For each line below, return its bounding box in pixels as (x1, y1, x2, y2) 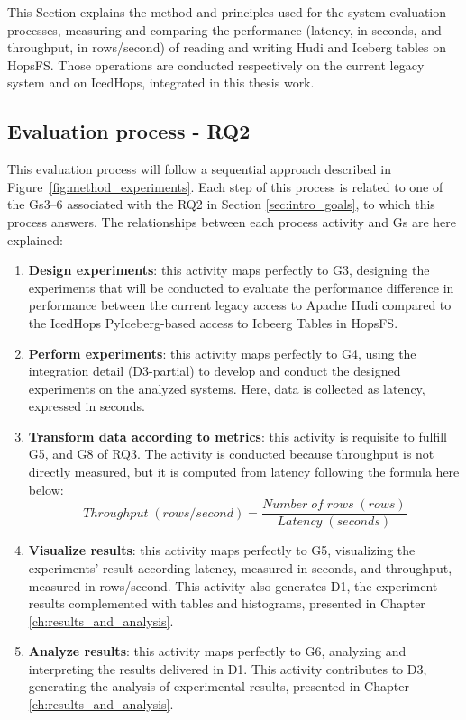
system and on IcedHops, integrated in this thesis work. (7, 73, 315, 92)
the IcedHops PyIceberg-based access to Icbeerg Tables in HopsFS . (28, 313, 398, 332)
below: (28, 479, 64, 498)
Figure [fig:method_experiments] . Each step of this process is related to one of (7, 177, 443, 196)
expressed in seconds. (28, 396, 145, 415)
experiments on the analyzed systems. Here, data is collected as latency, (28, 378, 425, 397)
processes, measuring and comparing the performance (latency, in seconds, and (7, 20, 442, 39)
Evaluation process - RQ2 (7, 117, 251, 145)
